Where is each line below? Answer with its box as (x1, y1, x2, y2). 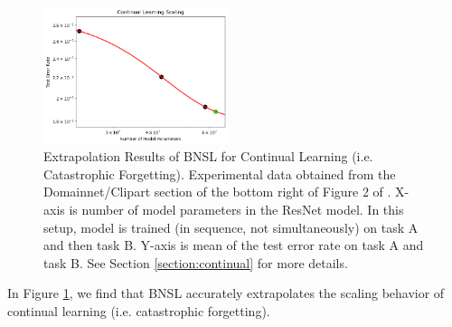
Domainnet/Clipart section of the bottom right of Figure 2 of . (43, 182, 391, 201)
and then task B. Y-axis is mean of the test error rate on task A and (43, 236, 424, 255)
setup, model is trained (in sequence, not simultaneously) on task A (43, 217, 419, 236)
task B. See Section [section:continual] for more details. (43, 253, 348, 272)
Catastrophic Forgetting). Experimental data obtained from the (43, 164, 396, 183)
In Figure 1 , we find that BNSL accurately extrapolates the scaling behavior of (7, 284, 445, 303)
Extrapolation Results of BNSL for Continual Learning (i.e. (43, 147, 373, 166)
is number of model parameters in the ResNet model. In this (69, 199, 404, 218)
